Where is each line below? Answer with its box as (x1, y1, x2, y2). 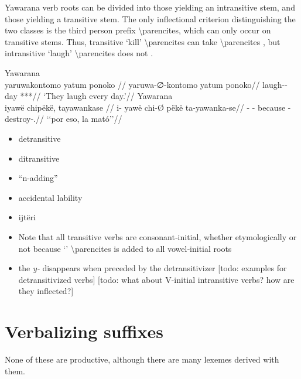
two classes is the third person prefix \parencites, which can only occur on (5, 24, 271, 36)
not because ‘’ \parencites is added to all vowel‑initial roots (18, 242, 232, 254)
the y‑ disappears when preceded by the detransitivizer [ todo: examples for (18, 262, 287, 274)
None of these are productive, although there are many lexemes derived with (5, 353, 279, 365)
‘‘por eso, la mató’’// (46, 112, 122, 125)
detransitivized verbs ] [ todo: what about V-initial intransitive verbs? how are (18, 273, 295, 285)
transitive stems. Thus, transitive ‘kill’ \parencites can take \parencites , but (5, 35, 281, 47)
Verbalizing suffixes (5, 319, 163, 343)
